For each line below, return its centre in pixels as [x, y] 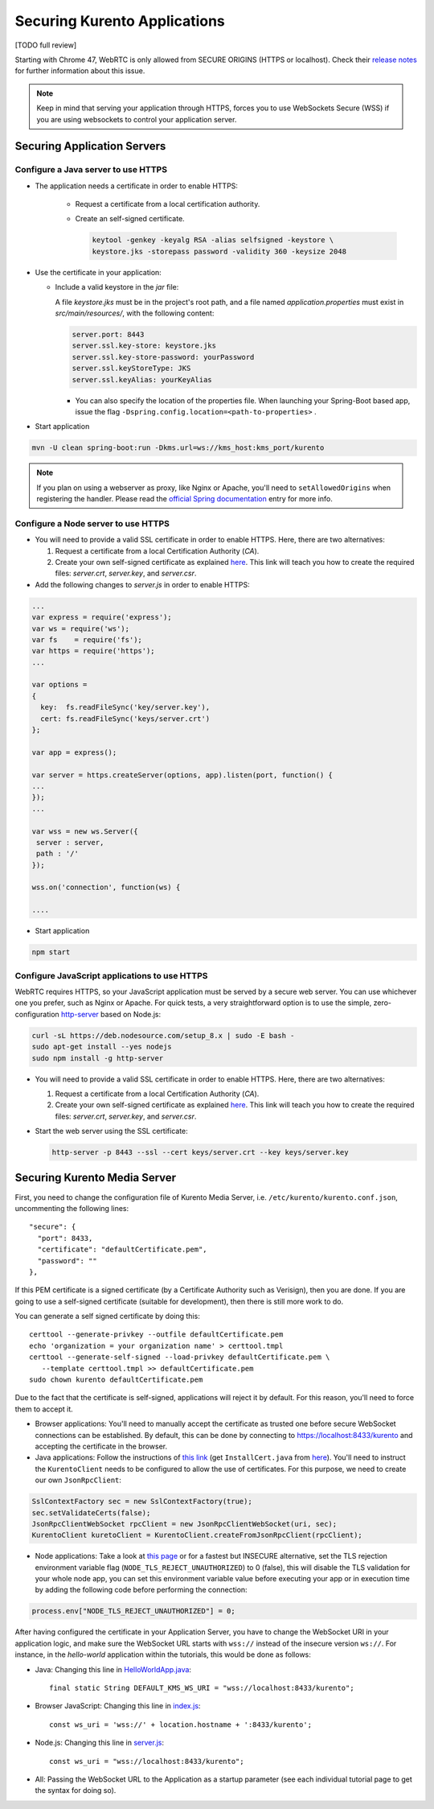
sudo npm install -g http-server [98, 1058]
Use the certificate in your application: [98, 272]
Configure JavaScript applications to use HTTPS [111, 975]
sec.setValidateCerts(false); [91, 1512]
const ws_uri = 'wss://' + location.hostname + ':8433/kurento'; [181, 1725]
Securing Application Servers [90, 146]
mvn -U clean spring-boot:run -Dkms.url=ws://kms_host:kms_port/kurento [178, 448]
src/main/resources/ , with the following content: [135, 313]
